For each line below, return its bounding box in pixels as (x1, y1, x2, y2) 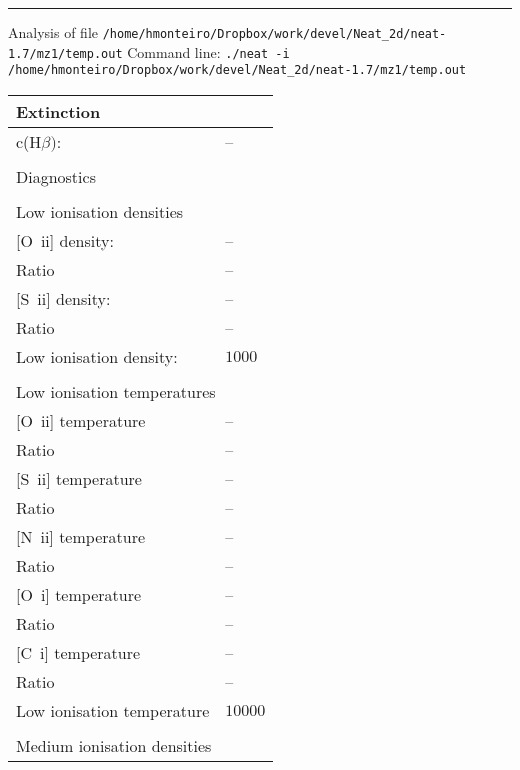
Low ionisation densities (16, 199, 184, 223)
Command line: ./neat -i (127, 41, 290, 62)
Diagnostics (16, 164, 96, 188)
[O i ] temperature (16, 582, 142, 606)
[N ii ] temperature (16, 524, 146, 548)
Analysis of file (8, 22, 98, 42)
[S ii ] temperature (16, 466, 142, 490)
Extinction (16, 99, 101, 123)
